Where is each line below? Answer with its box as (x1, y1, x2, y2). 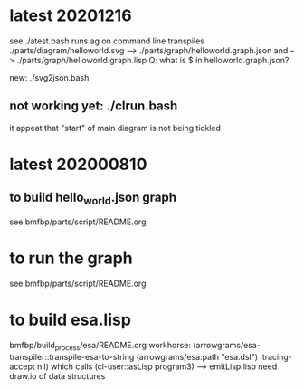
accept (9, 361, 36, 372)
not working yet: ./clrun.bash (9, 99, 178, 114)
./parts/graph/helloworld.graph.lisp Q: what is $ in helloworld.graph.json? (16, 54, 290, 65)
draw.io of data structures (9, 370, 106, 381)
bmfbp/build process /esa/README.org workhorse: (9, 339, 192, 353)
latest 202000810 (9, 154, 147, 175)
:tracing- (259, 351, 292, 362)
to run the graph (9, 248, 133, 269)
